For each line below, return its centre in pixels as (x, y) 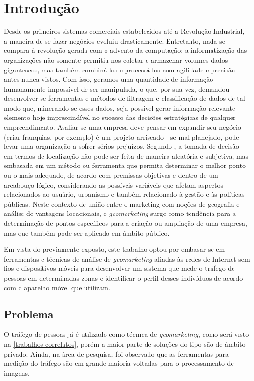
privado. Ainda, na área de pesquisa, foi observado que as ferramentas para (116, 353)
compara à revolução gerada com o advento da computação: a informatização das (126, 50)
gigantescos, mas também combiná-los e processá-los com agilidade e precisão (120, 69)
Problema (29, 314)
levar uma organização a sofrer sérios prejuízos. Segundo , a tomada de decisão (122, 146)
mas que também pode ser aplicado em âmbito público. (87, 232)
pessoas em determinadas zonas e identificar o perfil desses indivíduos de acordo (124, 277)
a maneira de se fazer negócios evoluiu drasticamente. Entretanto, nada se (115, 40)
